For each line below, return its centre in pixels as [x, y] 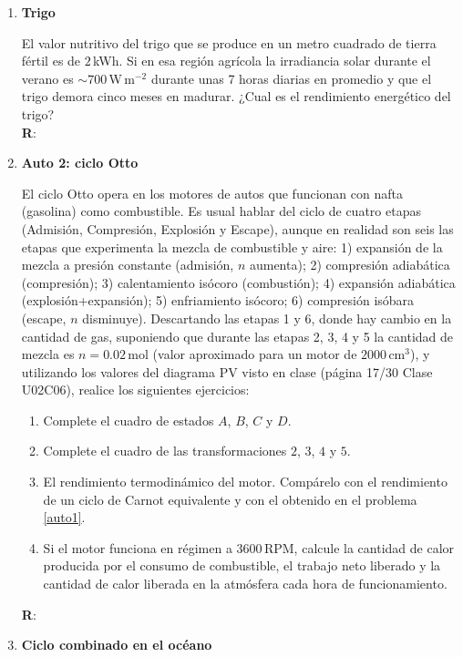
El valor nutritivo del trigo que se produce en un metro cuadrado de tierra [229, 42]
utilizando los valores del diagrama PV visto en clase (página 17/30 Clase [227, 371]
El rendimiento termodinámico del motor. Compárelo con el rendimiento [245, 482]
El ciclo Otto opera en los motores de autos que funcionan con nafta [212, 193]
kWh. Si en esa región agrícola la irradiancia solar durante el [262, 61]
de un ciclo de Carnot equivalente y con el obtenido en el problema [230, 499]
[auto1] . [64, 517]
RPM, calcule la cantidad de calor [359, 547]
